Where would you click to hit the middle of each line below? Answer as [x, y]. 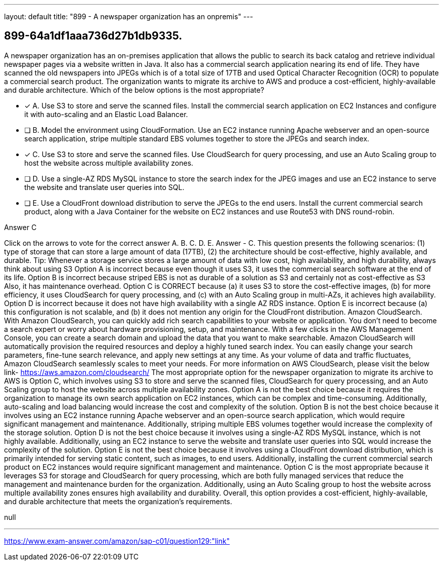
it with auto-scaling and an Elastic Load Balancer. [106, 114]
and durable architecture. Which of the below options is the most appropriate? [134, 90]
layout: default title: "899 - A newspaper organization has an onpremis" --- [129, 16]
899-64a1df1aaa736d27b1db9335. [93, 36]
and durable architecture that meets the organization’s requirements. [118, 501]
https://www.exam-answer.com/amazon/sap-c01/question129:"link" [117, 541]
